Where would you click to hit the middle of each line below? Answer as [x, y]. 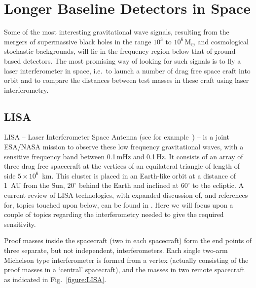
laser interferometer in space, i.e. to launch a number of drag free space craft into [127, 70]
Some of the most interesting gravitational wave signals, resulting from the [117, 32]
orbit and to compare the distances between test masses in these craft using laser [127, 80]
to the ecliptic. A [218, 185]
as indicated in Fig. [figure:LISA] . [55, 279]
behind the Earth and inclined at [128, 185]
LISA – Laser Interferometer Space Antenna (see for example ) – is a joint [117, 137]
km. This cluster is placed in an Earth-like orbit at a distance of [139, 175]
